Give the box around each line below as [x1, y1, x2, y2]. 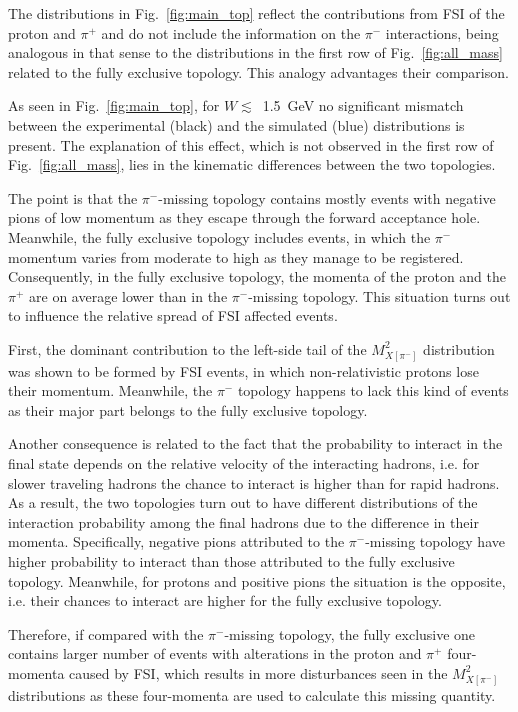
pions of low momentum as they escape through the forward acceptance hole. [8, 207, 481, 228]
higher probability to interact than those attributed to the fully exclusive [8, 550, 455, 571]
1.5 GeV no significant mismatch [262, 95, 464, 116]
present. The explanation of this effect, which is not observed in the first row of [8, 134, 494, 155]
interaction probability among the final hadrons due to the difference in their [8, 511, 479, 532]
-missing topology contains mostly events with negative [158, 187, 496, 208]
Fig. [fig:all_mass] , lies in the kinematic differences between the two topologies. [8, 154, 496, 175]
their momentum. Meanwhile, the [8, 380, 213, 401]
